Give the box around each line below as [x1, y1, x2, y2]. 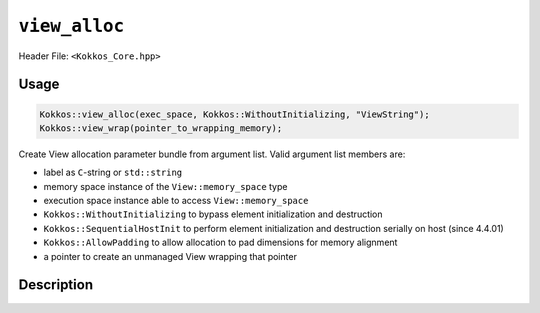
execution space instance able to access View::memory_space [43, 195, 309, 207]
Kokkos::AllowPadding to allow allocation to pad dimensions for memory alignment [43, 236, 398, 249]
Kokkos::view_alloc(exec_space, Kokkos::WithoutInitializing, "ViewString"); [39, 108, 430, 120]
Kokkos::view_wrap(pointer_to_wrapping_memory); [39, 122, 283, 134]
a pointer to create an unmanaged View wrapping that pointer [43, 250, 297, 262]
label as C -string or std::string [43, 166, 183, 179]
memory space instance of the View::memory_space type [43, 180, 288, 192]
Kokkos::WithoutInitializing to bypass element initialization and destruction [43, 208, 384, 220]
